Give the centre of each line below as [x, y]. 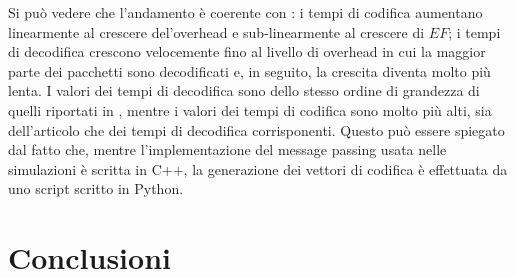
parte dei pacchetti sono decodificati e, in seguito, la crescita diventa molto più [249, 70]
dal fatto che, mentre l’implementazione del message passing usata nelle [227, 149]
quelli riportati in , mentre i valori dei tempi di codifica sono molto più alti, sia [250, 109]
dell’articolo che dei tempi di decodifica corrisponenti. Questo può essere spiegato [256, 129]
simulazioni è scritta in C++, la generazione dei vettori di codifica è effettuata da [258, 168]
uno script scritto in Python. [96, 188]
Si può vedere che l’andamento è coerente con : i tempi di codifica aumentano [245, 12]
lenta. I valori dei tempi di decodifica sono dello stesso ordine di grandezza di [244, 90]
